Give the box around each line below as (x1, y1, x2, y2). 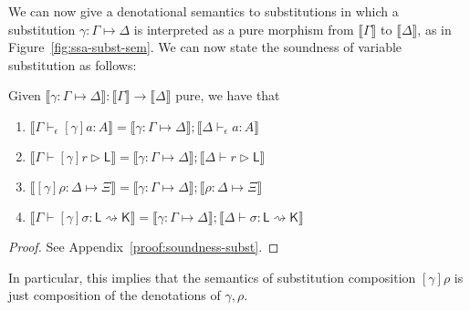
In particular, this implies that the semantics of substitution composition (8, 267, 416, 286)
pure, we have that (175, 86, 280, 105)
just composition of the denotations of (8, 285, 221, 305)
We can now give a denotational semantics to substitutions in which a (8, 2, 399, 20)
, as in (417, 19, 452, 38)
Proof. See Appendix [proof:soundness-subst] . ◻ (8, 236, 279, 255)
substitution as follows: (8, 55, 137, 74)
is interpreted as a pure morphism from (133, 19, 354, 38)
